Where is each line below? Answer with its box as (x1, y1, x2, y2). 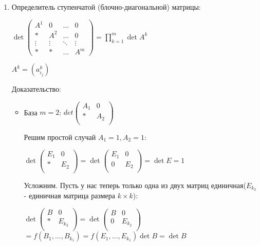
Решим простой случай (24, 131, 96, 142)
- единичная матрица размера (24, 190, 115, 201)
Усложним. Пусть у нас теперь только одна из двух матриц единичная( (24, 179, 246, 190)
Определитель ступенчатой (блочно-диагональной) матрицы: (11, 2, 201, 12)
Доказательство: (11, 84, 61, 94)
